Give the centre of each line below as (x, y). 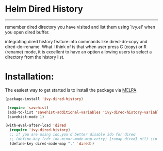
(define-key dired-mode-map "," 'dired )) (52, 143)
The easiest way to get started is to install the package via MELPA (71, 90)
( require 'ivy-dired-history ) (40, 130)
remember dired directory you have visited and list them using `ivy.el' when (80, 27)
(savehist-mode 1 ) (26, 117)
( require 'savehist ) (28, 108)
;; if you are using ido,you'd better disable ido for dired (73, 134)
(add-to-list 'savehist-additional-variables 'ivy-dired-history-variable (84, 112)
